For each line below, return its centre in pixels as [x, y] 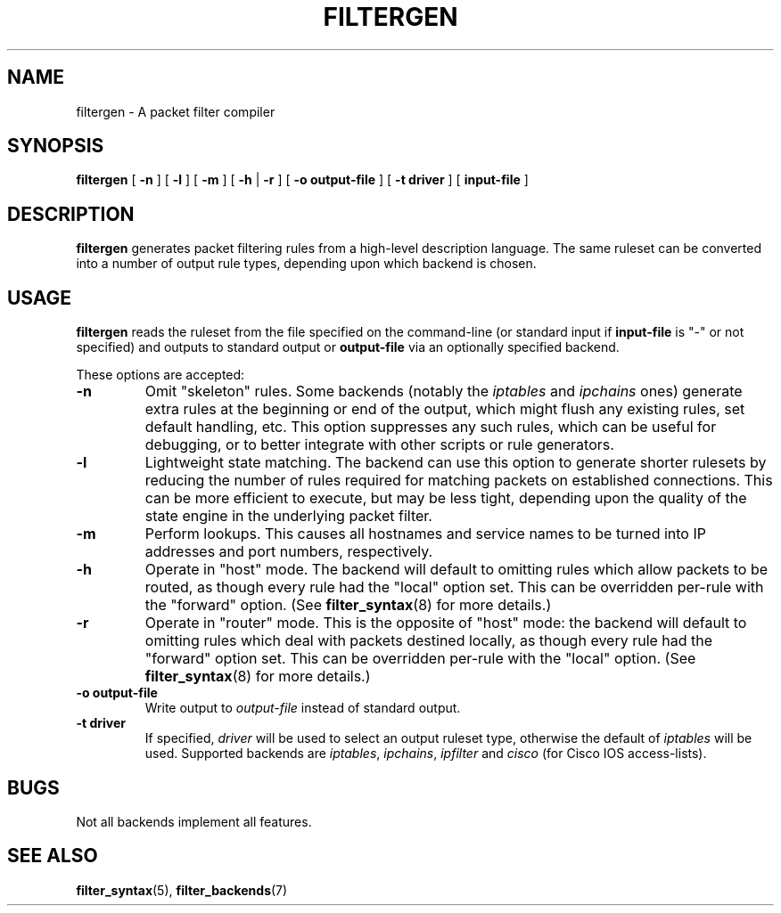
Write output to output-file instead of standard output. [303, 708]
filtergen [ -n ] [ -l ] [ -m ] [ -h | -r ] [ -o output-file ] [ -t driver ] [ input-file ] [302, 180]
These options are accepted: [160, 375]
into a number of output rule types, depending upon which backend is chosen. [306, 264]
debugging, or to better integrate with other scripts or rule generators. [379, 445]
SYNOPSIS [56, 146]
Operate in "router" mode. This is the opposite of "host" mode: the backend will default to [446, 623]
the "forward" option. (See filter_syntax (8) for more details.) [348, 605]
